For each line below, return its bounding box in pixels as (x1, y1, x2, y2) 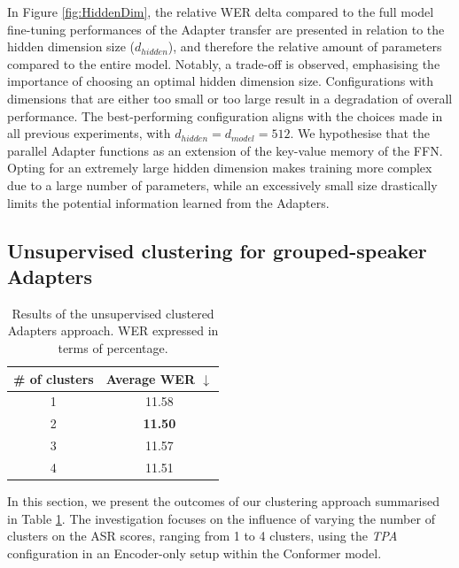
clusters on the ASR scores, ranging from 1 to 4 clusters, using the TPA (7, 526, 398, 545)
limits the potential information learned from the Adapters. (7, 193, 330, 211)
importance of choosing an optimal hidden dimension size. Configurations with (7, 72, 434, 90)
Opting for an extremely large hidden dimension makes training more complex (7, 158, 432, 177)
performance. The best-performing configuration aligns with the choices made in (7, 106, 443, 125)
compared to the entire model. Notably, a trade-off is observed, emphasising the (7, 54, 440, 73)
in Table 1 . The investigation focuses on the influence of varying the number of (7, 509, 435, 527)
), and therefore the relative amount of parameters (167, 37, 442, 56)
